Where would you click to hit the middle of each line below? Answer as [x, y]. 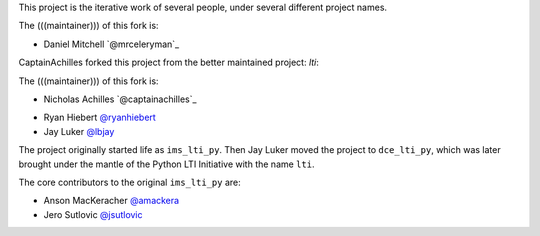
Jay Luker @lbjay [79, 131]
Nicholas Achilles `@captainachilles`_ [120, 99]
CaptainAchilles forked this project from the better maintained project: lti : [169, 62]
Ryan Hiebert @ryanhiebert [100, 117]
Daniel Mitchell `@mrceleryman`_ [111, 44]
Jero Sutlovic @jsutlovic [93, 214]
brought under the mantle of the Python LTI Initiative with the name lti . [166, 164]
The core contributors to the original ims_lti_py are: [129, 182]
